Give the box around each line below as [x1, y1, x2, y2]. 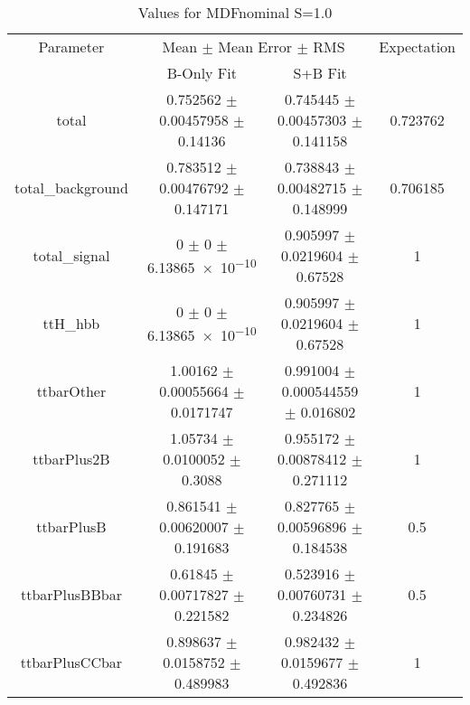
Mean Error [218, 36, 293, 57]
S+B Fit [293, 62, 347, 83]
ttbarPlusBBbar [20, 584, 122, 605]
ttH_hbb [42, 313, 100, 334]
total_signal [33, 245, 110, 266]
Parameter [38, 36, 105, 57]
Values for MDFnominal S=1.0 [137, 2, 333, 23]
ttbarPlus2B [33, 448, 110, 469]
